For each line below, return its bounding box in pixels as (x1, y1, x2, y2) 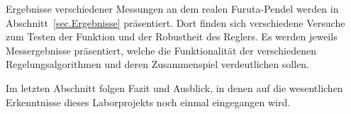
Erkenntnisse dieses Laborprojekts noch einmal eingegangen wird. (6, 94, 291, 109)
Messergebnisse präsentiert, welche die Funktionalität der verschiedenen (6, 42, 316, 57)
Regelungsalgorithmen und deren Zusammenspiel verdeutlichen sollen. (6, 57, 310, 72)
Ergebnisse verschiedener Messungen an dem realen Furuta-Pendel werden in (6, 1, 339, 16)
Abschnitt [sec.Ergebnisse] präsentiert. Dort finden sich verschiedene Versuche (6, 15, 345, 30)
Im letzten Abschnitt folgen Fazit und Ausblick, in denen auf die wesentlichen (6, 80, 343, 95)
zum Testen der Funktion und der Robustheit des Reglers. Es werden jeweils (6, 29, 338, 44)
